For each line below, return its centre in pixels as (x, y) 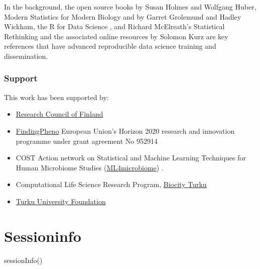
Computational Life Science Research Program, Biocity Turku (111, 184)
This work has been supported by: (56, 97)
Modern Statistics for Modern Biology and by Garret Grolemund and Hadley (123, 16)
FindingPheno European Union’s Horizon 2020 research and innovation (125, 130)
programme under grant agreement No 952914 (87, 141)
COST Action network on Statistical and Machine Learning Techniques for (131, 158)
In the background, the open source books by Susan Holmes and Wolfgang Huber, (130, 7)
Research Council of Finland (59, 114)
